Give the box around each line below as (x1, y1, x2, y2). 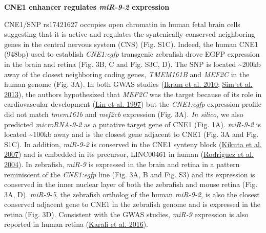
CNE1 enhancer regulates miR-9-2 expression (4, 2, 170, 12)
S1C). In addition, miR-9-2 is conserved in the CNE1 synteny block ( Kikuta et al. (4, 138, 262, 149)
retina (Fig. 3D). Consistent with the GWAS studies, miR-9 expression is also (4, 208, 249, 219)
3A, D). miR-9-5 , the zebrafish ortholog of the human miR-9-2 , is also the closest (4, 189, 260, 199)
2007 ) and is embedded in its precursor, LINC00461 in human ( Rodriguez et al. (4, 149, 254, 159)
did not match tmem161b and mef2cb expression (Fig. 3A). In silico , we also (4, 108, 243, 119)
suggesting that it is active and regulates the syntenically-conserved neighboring (4, 29, 255, 39)
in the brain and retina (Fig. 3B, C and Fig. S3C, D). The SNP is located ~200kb (4, 58, 261, 69)
